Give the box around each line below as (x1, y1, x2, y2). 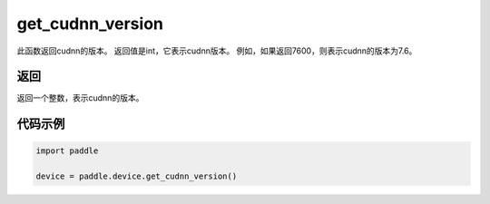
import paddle (35, 146, 99, 156)
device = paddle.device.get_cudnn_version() (35, 171, 238, 181)
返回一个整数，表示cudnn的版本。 (16, 92, 144, 103)
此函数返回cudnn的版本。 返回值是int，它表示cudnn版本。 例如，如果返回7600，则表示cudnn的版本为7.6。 (16, 45, 417, 56)
